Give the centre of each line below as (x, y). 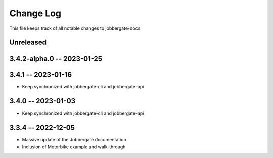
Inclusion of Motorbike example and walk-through (74, 147)
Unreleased (28, 43)
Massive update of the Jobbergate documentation (74, 140)
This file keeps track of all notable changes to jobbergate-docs (75, 28)
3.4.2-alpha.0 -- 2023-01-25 (56, 59)
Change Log (35, 13)
